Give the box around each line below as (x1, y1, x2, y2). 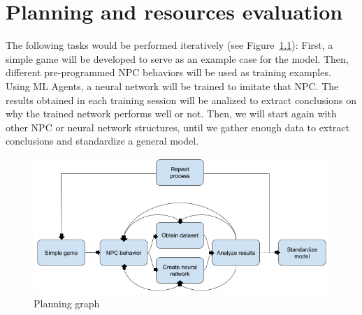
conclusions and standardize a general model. (6, 133, 199, 148)
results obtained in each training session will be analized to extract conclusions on (6, 92, 356, 107)
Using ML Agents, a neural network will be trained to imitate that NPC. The (6, 78, 339, 93)
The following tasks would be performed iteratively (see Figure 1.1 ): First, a (6, 38, 333, 52)
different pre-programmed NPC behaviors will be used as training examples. (6, 65, 331, 80)
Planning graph (34, 296, 100, 311)
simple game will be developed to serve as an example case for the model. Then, (6, 51, 349, 66)
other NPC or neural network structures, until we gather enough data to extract (6, 119, 349, 134)
